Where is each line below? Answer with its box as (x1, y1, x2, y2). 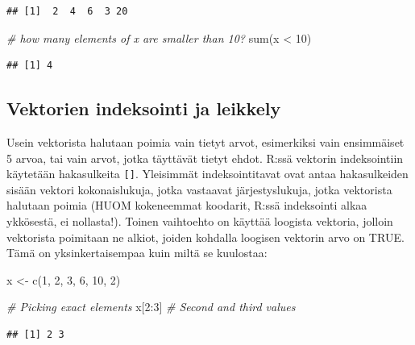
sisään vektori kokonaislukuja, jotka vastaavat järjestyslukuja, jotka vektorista (6, 181, 392, 197)
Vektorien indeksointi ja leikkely (6, 96, 281, 121)
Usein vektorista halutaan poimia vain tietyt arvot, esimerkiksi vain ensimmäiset (6, 133, 405, 150)
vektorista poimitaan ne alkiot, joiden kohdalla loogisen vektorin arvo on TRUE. (6, 228, 405, 245)
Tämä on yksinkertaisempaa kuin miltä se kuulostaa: (6, 244, 268, 261)
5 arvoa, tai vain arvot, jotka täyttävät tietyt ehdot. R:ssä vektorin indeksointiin (6, 149, 404, 166)
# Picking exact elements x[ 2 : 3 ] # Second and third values (6, 298, 296, 315)
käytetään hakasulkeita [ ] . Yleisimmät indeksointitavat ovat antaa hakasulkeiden (6, 165, 409, 182)
